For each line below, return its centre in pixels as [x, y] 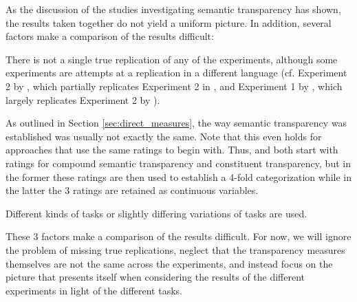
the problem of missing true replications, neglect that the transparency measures [175, 249]
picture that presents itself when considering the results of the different [155, 277]
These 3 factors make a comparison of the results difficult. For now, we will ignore [178, 236]
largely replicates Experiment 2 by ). [83, 99]
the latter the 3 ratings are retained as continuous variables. [132, 190]
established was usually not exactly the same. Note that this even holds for [164, 136]
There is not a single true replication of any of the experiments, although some [172, 59]
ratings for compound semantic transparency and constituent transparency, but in [178, 163]
